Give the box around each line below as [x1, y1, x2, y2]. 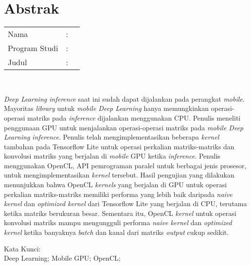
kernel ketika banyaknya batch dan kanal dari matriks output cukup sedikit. [4, 227, 229, 237]
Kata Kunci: [4, 243, 41, 253]
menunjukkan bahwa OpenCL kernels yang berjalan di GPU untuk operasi [4, 179, 227, 190]
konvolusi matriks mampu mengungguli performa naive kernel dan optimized [4, 217, 232, 228]
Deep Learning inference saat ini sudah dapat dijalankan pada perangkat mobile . [4, 93, 245, 104]
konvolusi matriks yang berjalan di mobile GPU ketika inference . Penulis [4, 151, 220, 161]
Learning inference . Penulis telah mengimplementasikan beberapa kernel [4, 132, 219, 142]
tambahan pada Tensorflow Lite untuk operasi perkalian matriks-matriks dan [4, 141, 234, 151]
